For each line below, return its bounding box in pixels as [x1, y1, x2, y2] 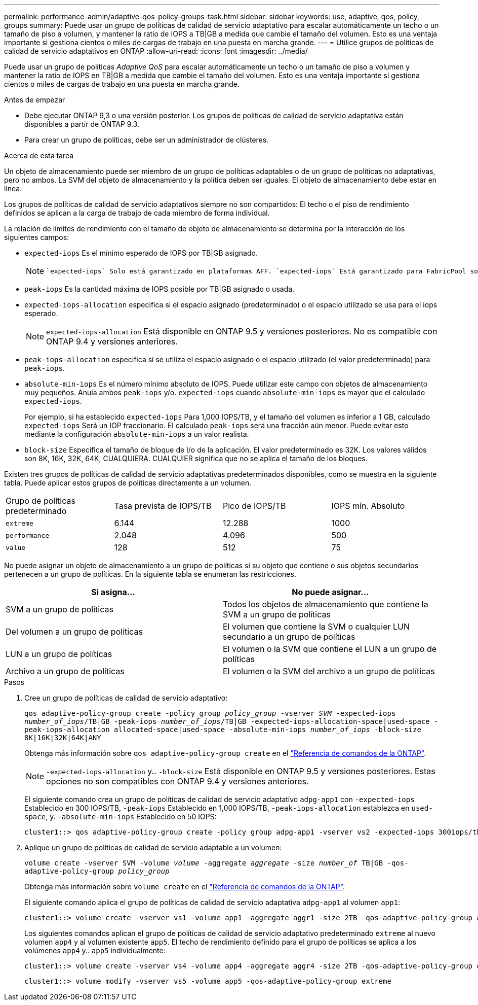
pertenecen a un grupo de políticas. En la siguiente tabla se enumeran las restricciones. [4, 570, 296, 578]
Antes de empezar [4, 95, 65, 104]
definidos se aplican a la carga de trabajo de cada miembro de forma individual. [4, 209, 270, 217]
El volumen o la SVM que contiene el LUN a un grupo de [223, 644, 437, 654]
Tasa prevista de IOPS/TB [114, 501, 212, 511]
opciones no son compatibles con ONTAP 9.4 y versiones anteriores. [46, 776, 309, 786]
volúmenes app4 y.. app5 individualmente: [24, 946, 166, 955]
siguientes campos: [4, 233, 69, 241]
